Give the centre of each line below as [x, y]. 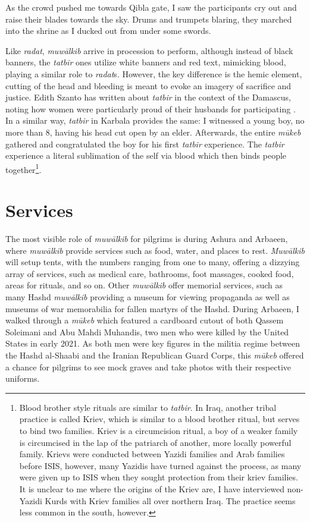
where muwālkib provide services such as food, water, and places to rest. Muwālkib [155, 250]
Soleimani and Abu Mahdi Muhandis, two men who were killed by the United [147, 331]
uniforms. [23, 378]
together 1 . [24, 168]
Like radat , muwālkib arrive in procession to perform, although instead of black [149, 50]
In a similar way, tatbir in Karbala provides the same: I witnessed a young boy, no [155, 120]
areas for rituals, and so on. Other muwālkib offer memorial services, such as [144, 285]
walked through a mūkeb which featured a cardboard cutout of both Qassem [145, 320]
